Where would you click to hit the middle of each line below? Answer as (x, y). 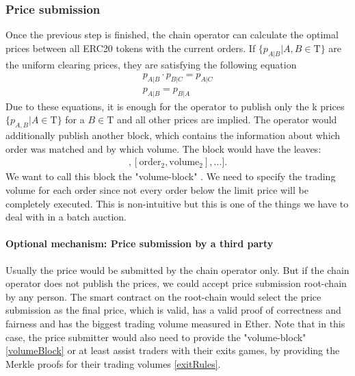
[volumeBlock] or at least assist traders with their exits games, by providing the (173, 350)
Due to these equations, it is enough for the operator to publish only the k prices (175, 106)
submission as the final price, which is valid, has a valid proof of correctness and (173, 310)
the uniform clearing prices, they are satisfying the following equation (151, 64)
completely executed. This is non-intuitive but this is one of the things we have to (177, 203)
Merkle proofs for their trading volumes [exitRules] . (113, 363)
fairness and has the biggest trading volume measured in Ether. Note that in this (175, 324)
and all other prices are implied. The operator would (227, 120)
